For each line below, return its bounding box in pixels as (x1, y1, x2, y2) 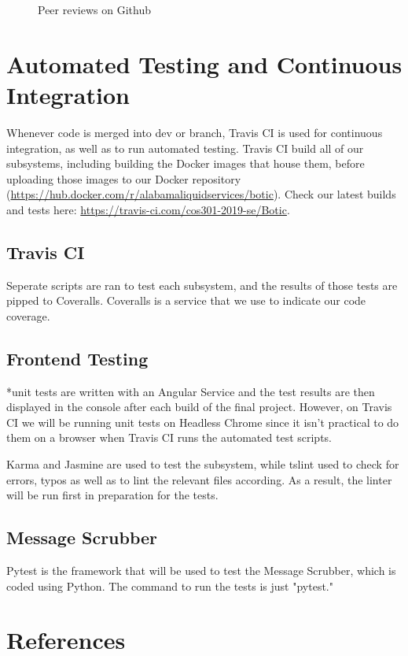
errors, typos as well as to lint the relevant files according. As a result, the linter (6, 471, 392, 487)
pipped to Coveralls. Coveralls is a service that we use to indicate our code (6, 292, 366, 309)
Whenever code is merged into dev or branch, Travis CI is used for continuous (6, 124, 383, 140)
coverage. (6, 307, 50, 324)
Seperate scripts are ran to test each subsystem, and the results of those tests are (6, 276, 398, 293)
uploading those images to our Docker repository (6, 170, 241, 187)
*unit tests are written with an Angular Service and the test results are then (6, 383, 375, 399)
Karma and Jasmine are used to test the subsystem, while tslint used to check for (6, 456, 399, 473)
